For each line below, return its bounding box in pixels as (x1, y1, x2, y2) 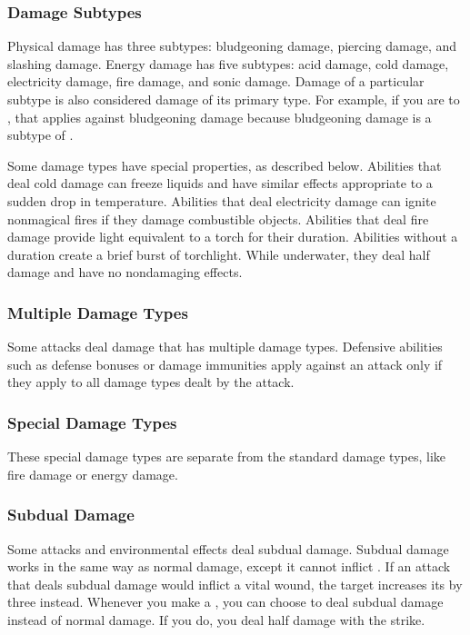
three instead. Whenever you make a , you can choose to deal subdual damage (7, 592, 444, 611)
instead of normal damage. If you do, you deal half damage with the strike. (7, 610, 425, 629)
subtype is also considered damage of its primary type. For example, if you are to (7, 90, 460, 108)
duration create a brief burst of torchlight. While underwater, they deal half (7, 244, 430, 263)
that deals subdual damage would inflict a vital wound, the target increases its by (7, 574, 463, 593)
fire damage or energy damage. (7, 464, 178, 483)
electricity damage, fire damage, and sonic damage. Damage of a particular (7, 72, 425, 91)
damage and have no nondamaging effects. (7, 263, 243, 282)
